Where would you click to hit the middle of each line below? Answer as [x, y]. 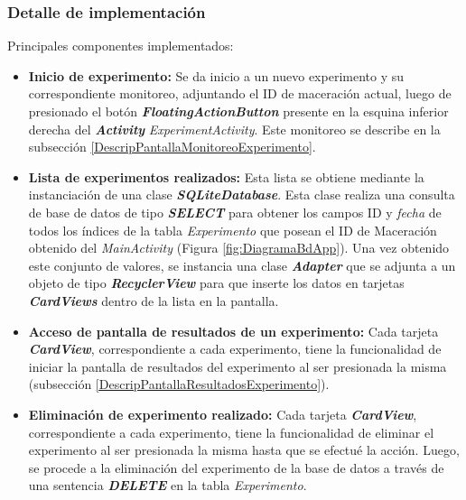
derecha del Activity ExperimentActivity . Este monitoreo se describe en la [234, 129]
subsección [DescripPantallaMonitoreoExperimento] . [172, 147]
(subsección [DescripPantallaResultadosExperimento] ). [179, 384]
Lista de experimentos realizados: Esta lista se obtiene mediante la [226, 176]
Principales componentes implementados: [121, 46]
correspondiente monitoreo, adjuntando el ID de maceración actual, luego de [240, 93]
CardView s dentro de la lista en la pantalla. [154, 300]
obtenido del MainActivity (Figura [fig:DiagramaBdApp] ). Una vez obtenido [239, 248]
